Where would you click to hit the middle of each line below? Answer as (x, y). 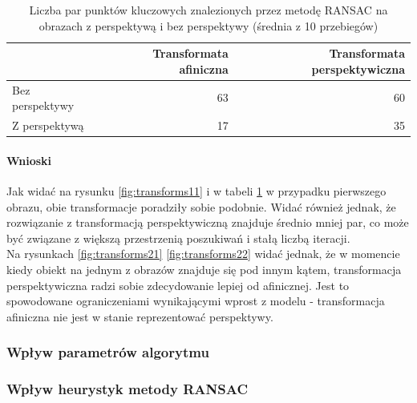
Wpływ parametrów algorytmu (108, 352)
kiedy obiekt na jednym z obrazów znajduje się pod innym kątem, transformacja (204, 269)
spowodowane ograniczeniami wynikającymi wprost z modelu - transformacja (196, 301)
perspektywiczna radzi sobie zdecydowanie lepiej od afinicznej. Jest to (178, 285)
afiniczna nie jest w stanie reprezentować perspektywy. (140, 316)
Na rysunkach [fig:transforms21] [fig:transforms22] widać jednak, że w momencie (203, 254)
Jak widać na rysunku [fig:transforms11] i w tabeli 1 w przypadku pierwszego (196, 190)
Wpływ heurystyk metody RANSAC (127, 389)
